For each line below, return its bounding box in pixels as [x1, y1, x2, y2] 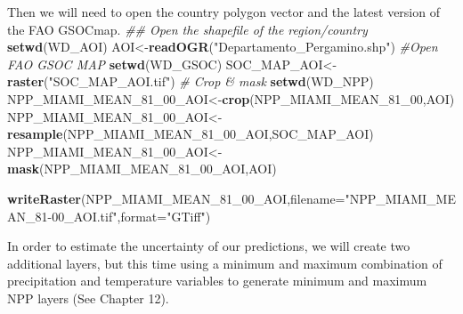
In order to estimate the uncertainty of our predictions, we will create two [7, 237, 410, 255]
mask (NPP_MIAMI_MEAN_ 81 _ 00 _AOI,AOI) [7, 159, 277, 178]
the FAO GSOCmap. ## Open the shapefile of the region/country [7, 20, 368, 38]
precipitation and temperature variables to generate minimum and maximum [7, 271, 427, 290]
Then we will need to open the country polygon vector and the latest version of [7, 3, 440, 20]
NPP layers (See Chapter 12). [7, 288, 169, 307]
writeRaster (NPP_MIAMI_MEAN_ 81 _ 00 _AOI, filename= [7, 189, 345, 207]
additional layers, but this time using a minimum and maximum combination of [7, 254, 443, 272]
